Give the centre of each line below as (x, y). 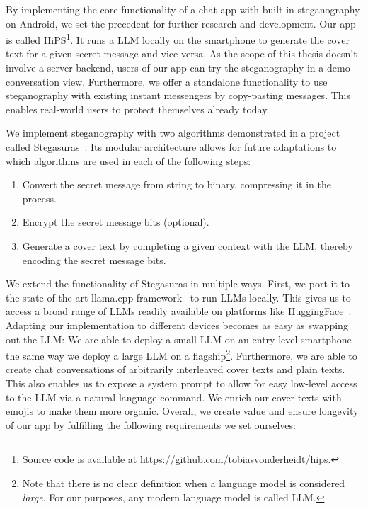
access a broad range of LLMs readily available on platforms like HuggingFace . (179, 311)
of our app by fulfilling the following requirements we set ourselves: (151, 424)
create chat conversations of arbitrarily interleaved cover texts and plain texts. (176, 369)
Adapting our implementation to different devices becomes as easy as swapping (177, 325)
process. (39, 198)
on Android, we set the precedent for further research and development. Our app (181, 23)
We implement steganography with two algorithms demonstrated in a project (173, 133)
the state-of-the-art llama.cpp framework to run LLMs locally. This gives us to (178, 297)
